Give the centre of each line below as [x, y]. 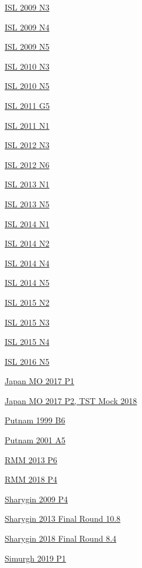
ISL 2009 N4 [27, 27]
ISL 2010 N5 [27, 86]
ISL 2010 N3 [27, 66]
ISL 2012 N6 [27, 164]
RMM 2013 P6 [31, 459]
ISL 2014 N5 [27, 283]
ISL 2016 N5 [27, 361]
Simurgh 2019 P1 [35, 558]
